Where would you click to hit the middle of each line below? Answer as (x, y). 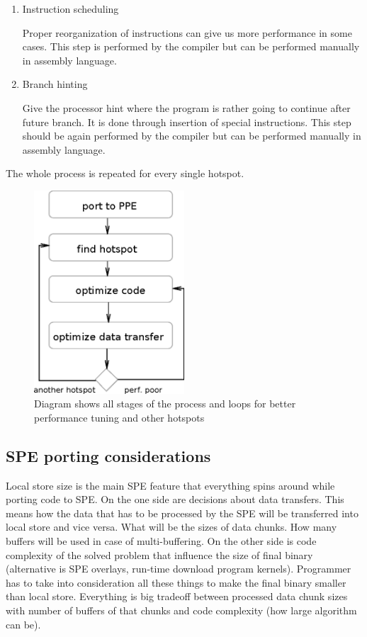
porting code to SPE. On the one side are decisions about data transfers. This (175, 499)
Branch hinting (55, 84)
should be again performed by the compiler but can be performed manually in (192, 136)
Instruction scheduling (70, 9)
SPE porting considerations (108, 455)
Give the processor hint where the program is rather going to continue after (186, 107)
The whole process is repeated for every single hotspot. (125, 173)
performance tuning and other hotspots (119, 417)
